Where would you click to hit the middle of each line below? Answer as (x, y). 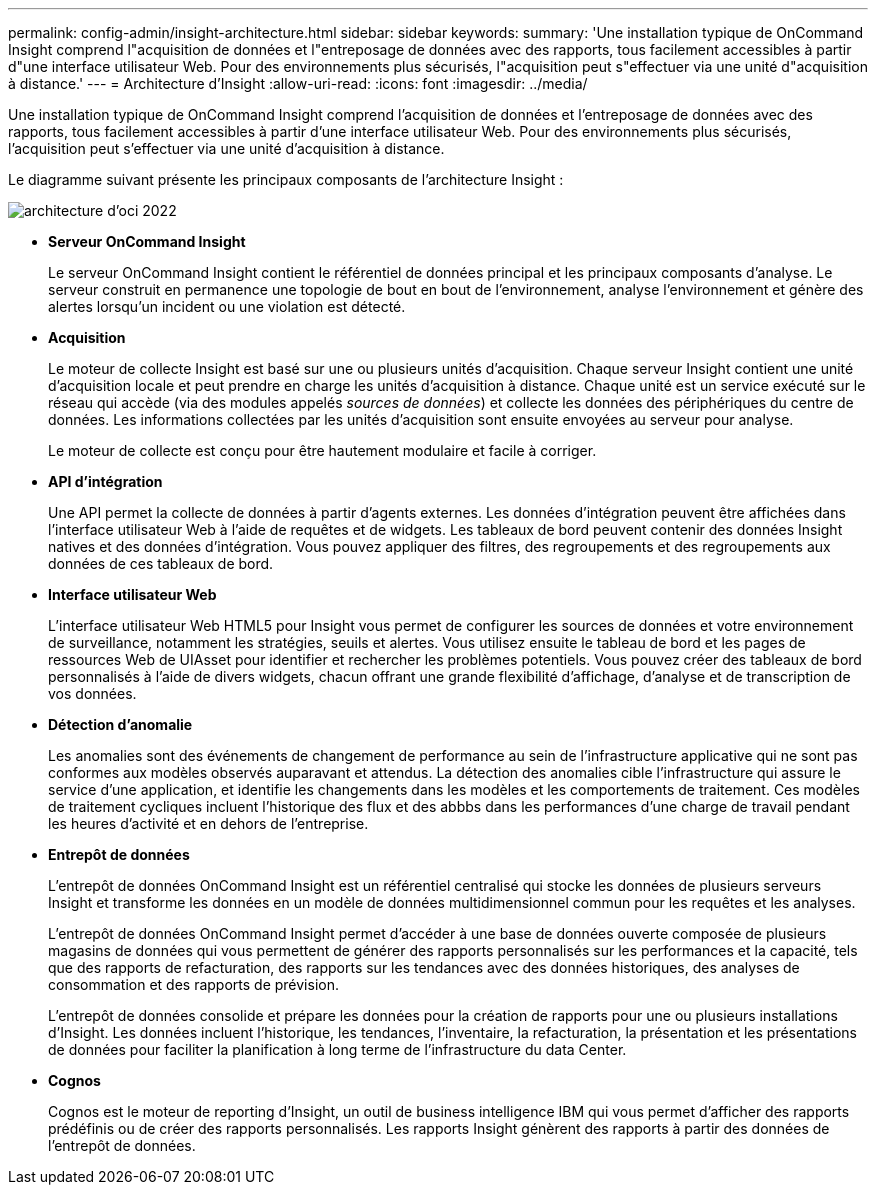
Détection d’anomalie (120, 724)
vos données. (92, 693)
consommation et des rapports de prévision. (193, 984)
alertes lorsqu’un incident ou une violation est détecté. (227, 306)
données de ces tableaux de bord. (161, 563)
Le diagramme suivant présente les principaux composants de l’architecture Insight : (286, 179)
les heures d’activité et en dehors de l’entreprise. (208, 823)
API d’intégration (105, 481)
